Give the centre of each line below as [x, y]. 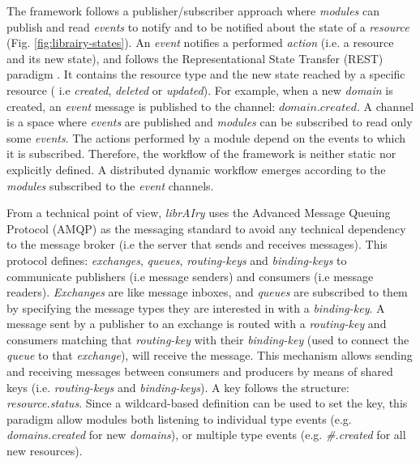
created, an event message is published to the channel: [141, 106]
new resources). [45, 451]
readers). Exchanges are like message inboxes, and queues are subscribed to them [207, 292]
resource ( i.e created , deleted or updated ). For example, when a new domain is [200, 90]
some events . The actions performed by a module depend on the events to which [206, 137]
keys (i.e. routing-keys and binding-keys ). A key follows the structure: [178, 387]
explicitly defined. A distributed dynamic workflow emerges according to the [196, 169]
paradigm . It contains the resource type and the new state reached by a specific [206, 74]
